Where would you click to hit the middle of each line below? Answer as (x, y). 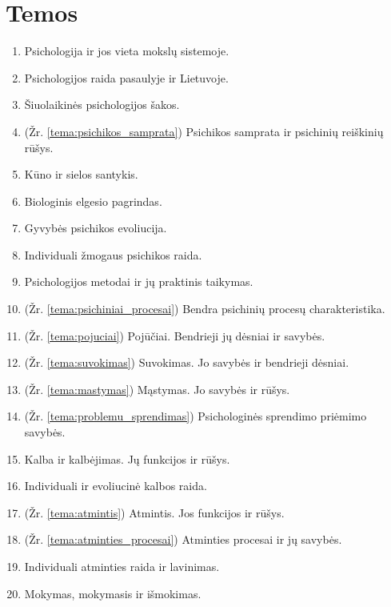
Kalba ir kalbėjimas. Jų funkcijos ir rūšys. (127, 458)
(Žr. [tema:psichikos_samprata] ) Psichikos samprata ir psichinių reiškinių (204, 131)
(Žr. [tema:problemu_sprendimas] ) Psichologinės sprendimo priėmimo (195, 416)
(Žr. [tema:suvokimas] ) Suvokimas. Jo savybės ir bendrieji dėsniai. (187, 362)
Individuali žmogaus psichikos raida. (113, 254)
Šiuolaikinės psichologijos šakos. (102, 105)
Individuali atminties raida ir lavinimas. (122, 566)
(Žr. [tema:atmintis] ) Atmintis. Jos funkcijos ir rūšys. (154, 512)
